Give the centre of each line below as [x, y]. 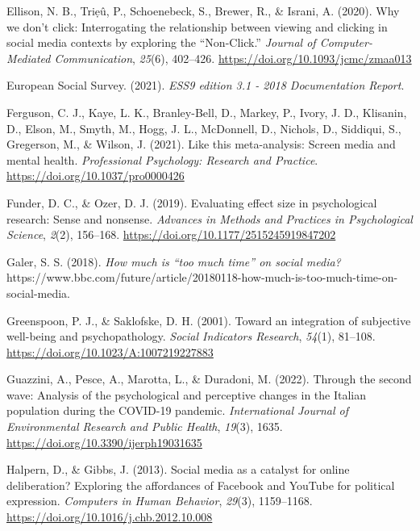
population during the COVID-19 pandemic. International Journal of [178, 410]
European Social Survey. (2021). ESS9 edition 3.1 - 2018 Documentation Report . [206, 85]
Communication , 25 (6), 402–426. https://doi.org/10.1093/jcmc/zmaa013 [233, 58]
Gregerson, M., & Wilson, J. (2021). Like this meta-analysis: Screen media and [201, 144]
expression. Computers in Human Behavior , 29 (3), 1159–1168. [160, 501]
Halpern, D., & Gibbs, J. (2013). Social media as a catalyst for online [178, 469]
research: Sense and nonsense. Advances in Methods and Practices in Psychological [210, 218]
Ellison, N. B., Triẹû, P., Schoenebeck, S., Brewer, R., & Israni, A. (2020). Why [203, 10]
